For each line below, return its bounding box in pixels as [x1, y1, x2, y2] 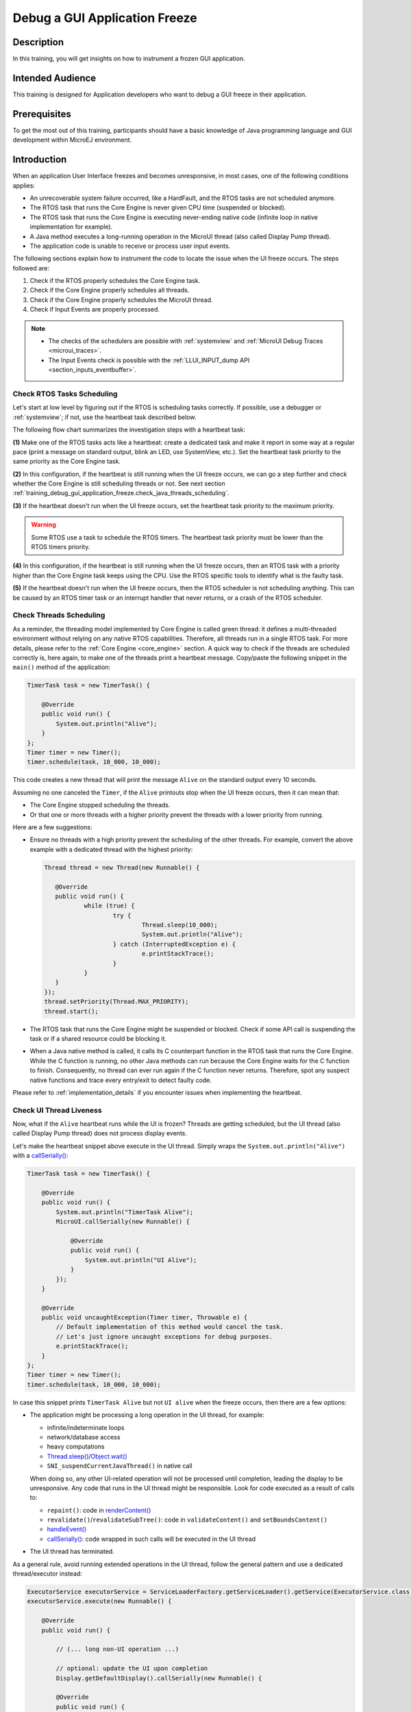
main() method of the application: [12, 663, 111, 671]
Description [12, 36, 64, 48]
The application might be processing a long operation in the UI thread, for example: [29, 1411, 265, 1419]
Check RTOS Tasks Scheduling [12, 389, 118, 399]
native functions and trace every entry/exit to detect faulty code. [29, 1076, 212, 1084]
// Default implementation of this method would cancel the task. [55, 1323, 284, 1331]
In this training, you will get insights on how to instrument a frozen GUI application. [12, 55, 245, 63]
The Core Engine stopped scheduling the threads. [29, 801, 171, 809]
